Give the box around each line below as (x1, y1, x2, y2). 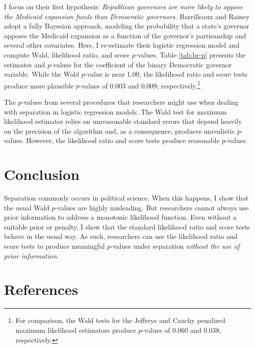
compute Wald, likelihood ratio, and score (4, 49, 130, 59)
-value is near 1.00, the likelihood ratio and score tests (85, 69, 248, 79)
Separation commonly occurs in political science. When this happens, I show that (4, 193, 249, 203)
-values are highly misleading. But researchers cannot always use (55, 202, 249, 212)
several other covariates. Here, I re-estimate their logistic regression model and (4, 40, 240, 50)
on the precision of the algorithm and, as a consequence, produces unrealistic (4, 125, 235, 136)
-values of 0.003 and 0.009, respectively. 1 (79, 79, 201, 90)
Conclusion (4, 164, 80, 184)
